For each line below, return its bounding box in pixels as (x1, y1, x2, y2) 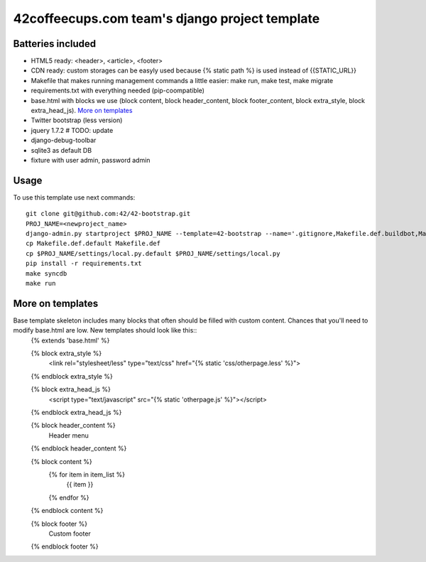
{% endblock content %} (31, 507, 104, 515)
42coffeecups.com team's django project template (13, 11, 320, 26)
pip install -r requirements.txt (26, 259, 142, 268)
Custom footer (48, 529, 92, 538)
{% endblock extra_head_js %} (31, 409, 122, 417)
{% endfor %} (48, 493, 89, 502)
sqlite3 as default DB (31, 146, 92, 154)
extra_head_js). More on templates (31, 107, 133, 115)
